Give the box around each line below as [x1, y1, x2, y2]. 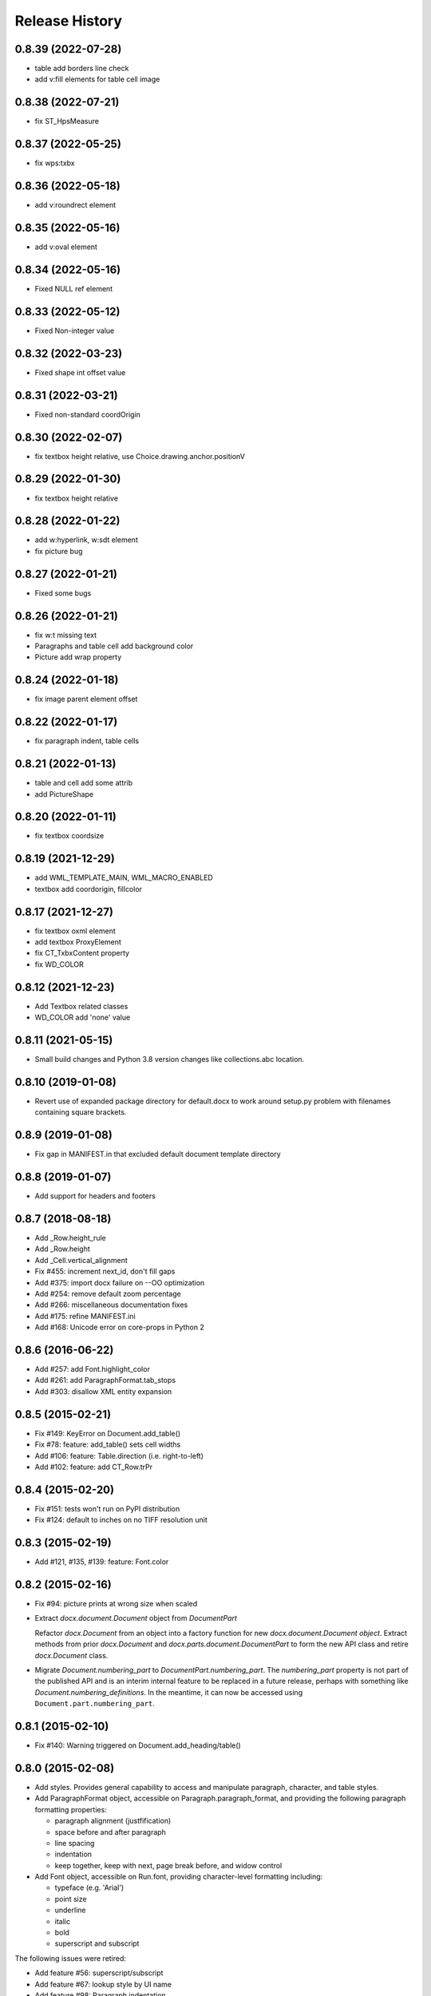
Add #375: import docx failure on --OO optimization [34, 1277, 205, 1287]
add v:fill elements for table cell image [34, 74, 160, 84]
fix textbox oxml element [34, 926, 116, 936]
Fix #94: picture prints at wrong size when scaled [34, 1599, 198, 1609]
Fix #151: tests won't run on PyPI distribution [34, 1503, 180, 1513]
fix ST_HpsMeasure [34, 117, 100, 126]
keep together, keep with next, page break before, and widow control [54, 1860, 283, 1870]
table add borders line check [34, 64, 129, 73]
